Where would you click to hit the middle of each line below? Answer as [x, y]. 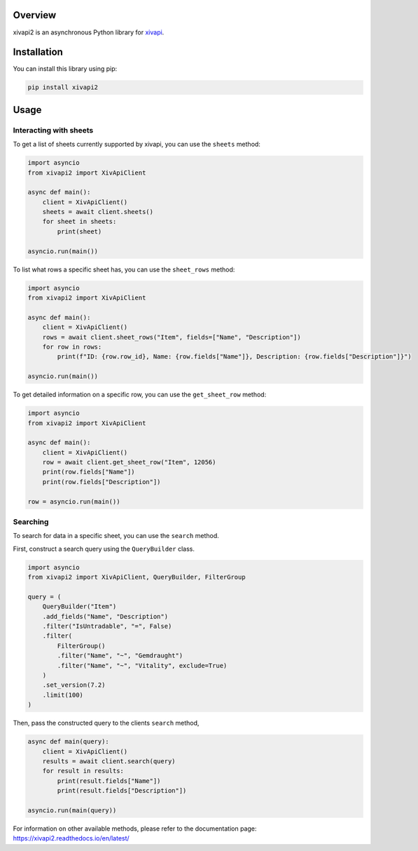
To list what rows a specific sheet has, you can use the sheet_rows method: [124, 269]
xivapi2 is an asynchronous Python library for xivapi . [89, 32]
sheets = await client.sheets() [98, 212]
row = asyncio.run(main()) [74, 501]
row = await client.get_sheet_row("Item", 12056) [129, 462]
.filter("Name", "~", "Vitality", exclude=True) [142, 665]
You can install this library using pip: [65, 69]
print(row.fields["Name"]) [89, 472]
